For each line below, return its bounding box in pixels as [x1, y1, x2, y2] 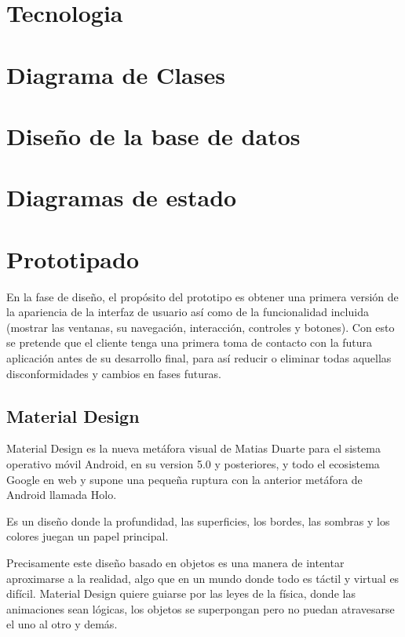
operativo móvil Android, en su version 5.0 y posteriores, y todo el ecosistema [6, 455, 380, 471]
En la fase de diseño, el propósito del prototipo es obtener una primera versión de [6, 288, 399, 304]
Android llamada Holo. [6, 486, 117, 503]
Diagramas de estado [6, 181, 237, 213]
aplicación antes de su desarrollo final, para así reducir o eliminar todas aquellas [6, 350, 392, 366]
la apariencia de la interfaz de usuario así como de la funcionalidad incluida [6, 304, 369, 320]
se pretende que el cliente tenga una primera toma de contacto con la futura [6, 334, 373, 351]
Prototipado [6, 242, 139, 275]
